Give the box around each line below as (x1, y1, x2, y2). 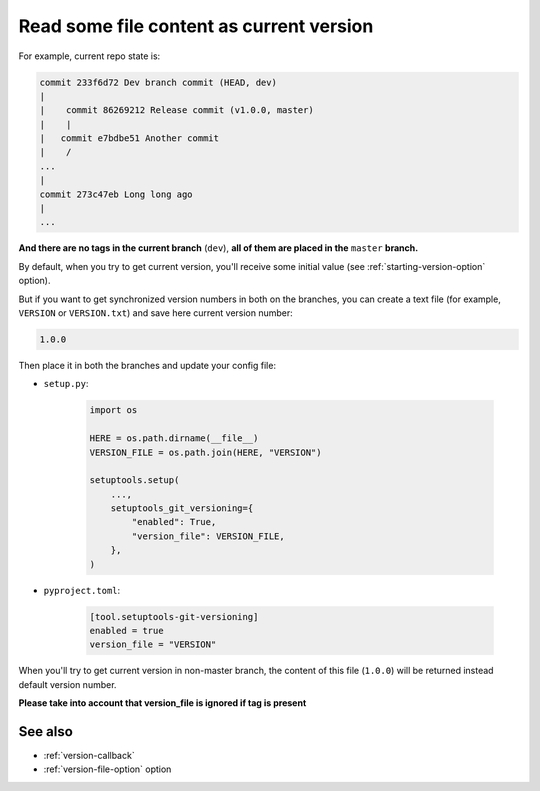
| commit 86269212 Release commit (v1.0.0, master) (39, 105, 314, 116)
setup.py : (43, 378, 89, 390)
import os (89, 405, 138, 416)
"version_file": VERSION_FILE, (131, 530, 285, 542)
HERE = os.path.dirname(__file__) (89, 433, 259, 444)
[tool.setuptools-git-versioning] (89, 611, 259, 622)
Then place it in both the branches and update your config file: (18, 359, 277, 371)
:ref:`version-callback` (43, 750, 135, 762)
